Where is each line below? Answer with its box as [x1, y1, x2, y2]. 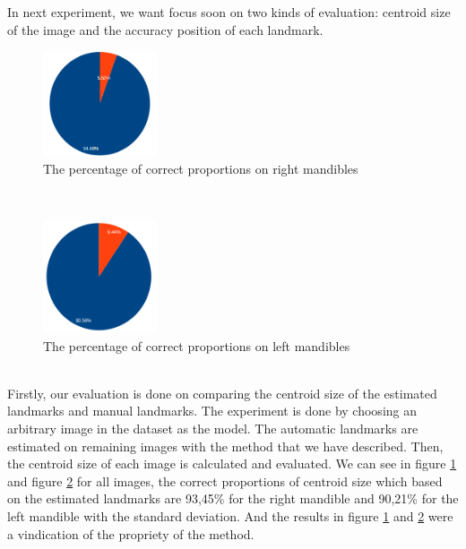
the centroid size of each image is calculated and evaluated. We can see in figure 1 [7, 454, 457, 473]
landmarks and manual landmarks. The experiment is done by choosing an [7, 401, 418, 420]
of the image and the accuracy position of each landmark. [7, 20, 324, 39]
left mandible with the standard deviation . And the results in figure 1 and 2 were [7, 507, 453, 526]
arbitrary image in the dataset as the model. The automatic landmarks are [7, 419, 419, 438]
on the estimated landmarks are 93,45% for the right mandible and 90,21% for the [7, 489, 459, 508]
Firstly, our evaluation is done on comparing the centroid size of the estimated [7, 383, 437, 402]
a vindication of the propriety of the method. [7, 524, 255, 543]
